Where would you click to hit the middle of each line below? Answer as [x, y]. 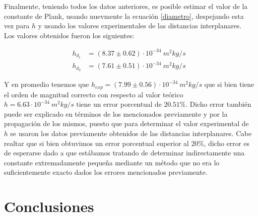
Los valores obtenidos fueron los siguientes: [69, 35]
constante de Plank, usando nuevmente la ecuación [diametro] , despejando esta [124, 16]
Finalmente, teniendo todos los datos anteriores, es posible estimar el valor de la [126, 6]
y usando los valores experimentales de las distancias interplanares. [140, 26]
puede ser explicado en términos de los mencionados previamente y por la [116, 113]
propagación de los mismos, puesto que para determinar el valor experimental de [127, 123]
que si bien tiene [229, 84]
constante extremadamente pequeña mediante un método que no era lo [112, 162]
